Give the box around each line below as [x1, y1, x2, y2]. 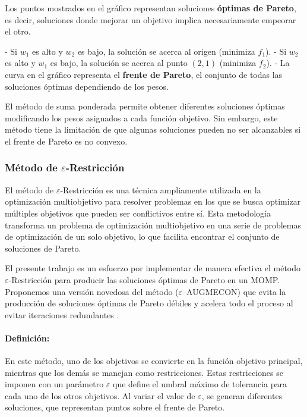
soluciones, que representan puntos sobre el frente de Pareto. [5, 401, 225, 413]
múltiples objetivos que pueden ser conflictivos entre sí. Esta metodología [5, 206, 271, 219]
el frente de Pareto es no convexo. [5, 134, 128, 147]
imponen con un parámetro [5, 378, 104, 390]
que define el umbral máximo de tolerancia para [113, 378, 287, 390]
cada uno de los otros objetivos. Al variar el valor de [5, 389, 195, 402]
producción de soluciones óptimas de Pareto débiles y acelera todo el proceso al [5, 297, 293, 309]
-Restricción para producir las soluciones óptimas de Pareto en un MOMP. [8, 273, 280, 286]
